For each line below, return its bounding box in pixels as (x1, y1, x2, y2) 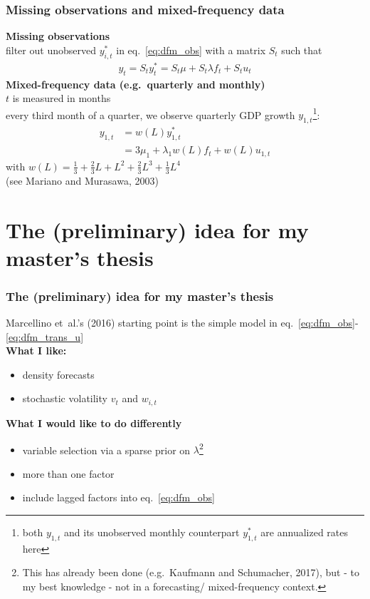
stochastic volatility (22, 391, 107, 406)
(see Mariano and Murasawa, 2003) (6, 173, 159, 188)
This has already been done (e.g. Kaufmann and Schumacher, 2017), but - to (22, 565, 359, 580)
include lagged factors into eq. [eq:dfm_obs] (22, 490, 215, 505)
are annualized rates (260, 524, 348, 539)
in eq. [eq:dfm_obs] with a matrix (116, 42, 266, 57)
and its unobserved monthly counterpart (64, 524, 240, 539)
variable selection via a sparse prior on (22, 442, 191, 457)
